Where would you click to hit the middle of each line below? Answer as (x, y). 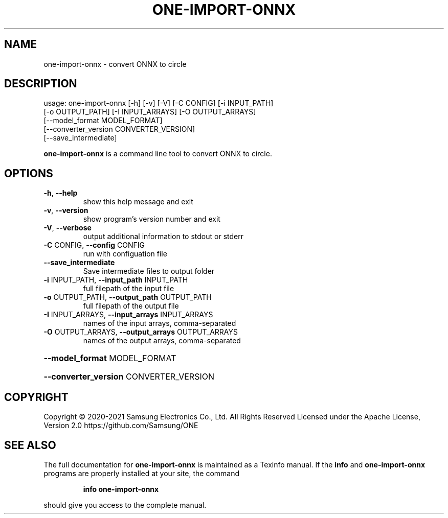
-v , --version (66, 210)
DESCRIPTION (41, 84)
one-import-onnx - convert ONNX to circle (115, 64)
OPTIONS (29, 173)
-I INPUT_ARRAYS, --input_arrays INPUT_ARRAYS (128, 315)
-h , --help (61, 193)
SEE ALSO (30, 445)
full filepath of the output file (131, 306)
